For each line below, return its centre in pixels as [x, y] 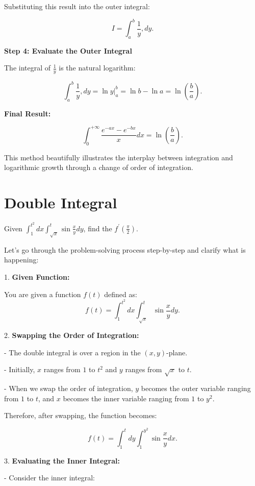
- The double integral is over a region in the [72, 352]
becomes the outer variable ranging [196, 388]
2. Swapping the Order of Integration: [72, 335]
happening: [21, 260]
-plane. [177, 352]
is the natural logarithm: [97, 68]
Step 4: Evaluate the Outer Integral [68, 50]
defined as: [121, 294]
